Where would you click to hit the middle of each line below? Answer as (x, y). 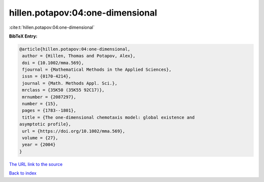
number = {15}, (40, 104)
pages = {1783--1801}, (49, 111)
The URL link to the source (36, 164)
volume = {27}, (40, 138)
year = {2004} (39, 145)
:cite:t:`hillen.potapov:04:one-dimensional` (52, 27)
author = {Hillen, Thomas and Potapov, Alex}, (79, 56)
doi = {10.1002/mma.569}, (53, 63)
